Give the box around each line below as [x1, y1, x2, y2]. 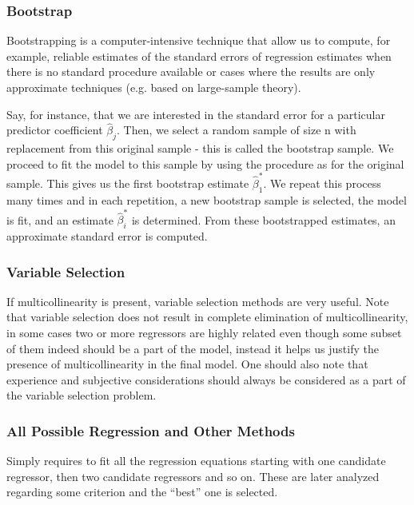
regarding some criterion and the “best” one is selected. [6, 483, 278, 500]
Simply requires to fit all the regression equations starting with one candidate [6, 452, 386, 469]
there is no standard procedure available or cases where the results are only [6, 63, 376, 80]
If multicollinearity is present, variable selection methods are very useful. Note [6, 292, 389, 309]
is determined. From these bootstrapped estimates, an [131, 211, 396, 228]
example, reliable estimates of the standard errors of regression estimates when [6, 47, 392, 64]
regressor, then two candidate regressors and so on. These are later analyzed [6, 467, 380, 484]
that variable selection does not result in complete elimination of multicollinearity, [6, 308, 408, 325]
